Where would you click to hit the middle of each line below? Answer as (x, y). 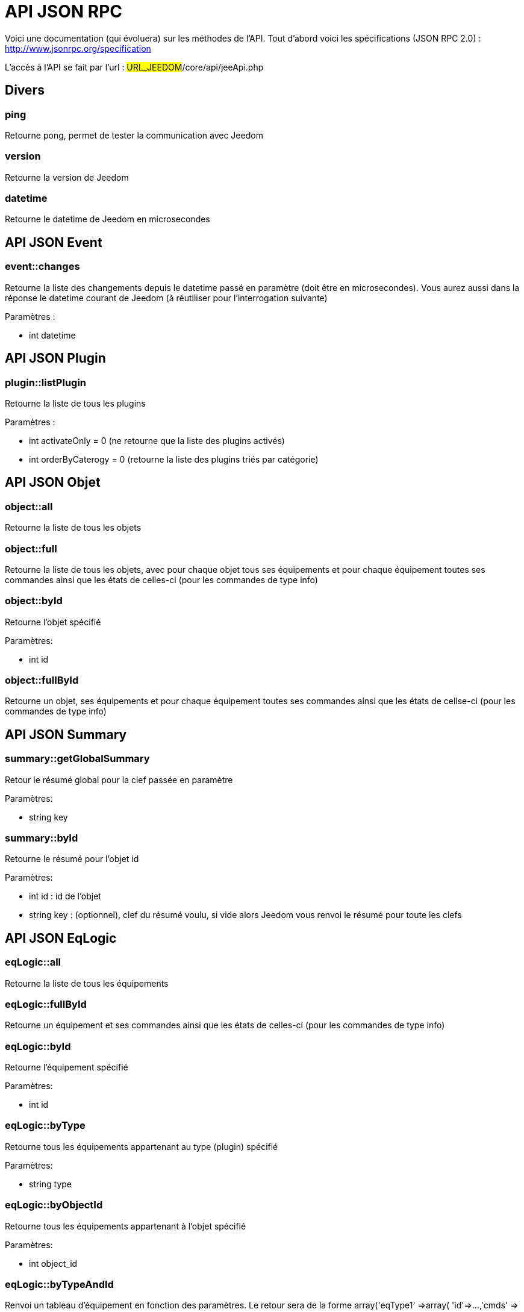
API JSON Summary (66, 734)
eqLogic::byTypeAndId (59, 1284)
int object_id (53, 1263)
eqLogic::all (33, 962)
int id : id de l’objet (65, 896)
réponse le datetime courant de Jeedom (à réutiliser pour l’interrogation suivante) (166, 298)
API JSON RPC (64, 11)
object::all (29, 506)
